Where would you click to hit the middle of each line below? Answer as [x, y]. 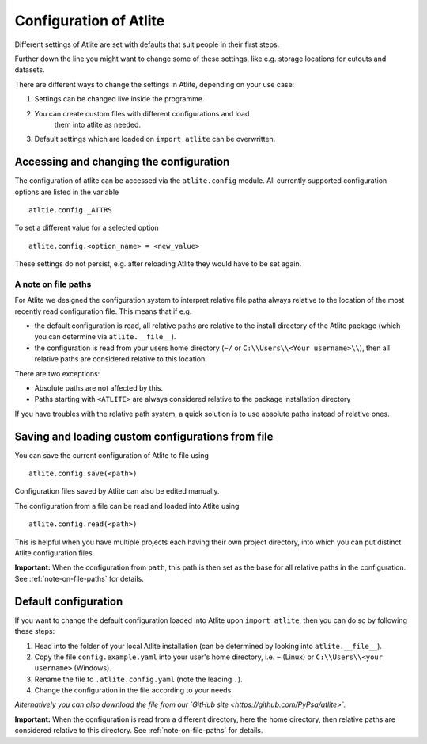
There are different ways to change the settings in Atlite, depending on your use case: [155, 84]
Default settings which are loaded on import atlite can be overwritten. [155, 139]
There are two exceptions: [57, 373]
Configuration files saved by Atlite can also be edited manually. [117, 491]
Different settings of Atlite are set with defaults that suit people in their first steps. [147, 44]
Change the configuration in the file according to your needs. [134, 690]
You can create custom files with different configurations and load [142, 113]
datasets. [30, 70]
